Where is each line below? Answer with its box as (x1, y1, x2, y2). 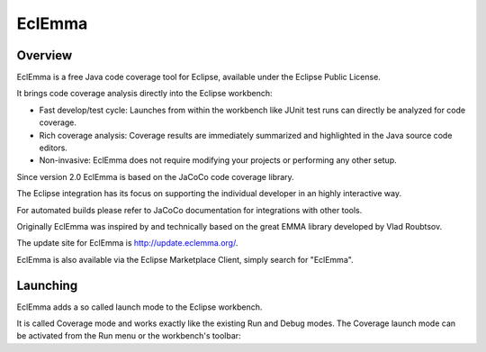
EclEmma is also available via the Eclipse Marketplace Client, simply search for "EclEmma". (16, 254, 355, 265)
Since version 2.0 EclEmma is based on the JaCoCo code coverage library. (16, 171, 294, 182)
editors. (39, 142, 67, 153)
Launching (16, 277, 78, 293)
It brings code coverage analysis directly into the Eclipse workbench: (16, 88, 273, 99)
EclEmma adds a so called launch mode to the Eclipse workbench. (16, 302, 263, 312)
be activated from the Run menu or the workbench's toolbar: (16, 330, 242, 341)
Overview (16, 48, 73, 63)
